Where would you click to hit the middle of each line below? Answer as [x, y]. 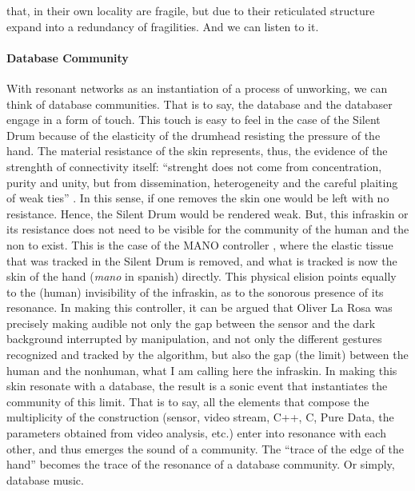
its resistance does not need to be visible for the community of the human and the [208, 229]
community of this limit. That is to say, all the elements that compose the [188, 401]
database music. [45, 479]
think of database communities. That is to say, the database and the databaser [200, 104]
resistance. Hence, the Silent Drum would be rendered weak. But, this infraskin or [207, 213]
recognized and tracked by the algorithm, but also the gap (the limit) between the [207, 355]
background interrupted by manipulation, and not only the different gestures [194, 339]
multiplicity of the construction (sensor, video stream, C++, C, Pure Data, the [200, 417]
